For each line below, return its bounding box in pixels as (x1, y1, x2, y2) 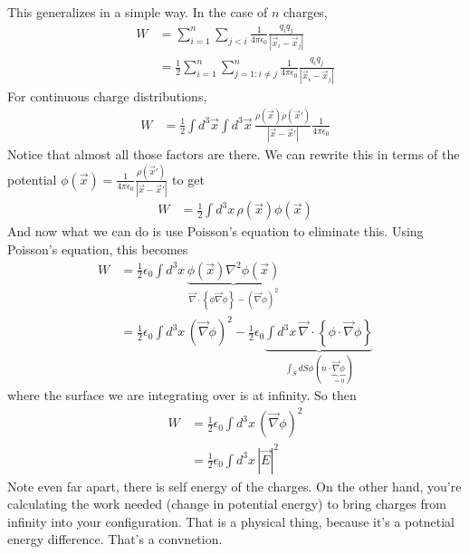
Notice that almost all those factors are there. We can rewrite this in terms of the (7, 145, 460, 164)
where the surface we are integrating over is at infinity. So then (7, 385, 357, 404)
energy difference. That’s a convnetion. (7, 530, 223, 549)
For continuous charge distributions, (7, 86, 207, 105)
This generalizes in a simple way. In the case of (7, 3, 268, 21)
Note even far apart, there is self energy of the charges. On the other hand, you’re (7, 476, 462, 495)
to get (172, 169, 205, 188)
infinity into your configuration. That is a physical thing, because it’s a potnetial (7, 511, 455, 530)
